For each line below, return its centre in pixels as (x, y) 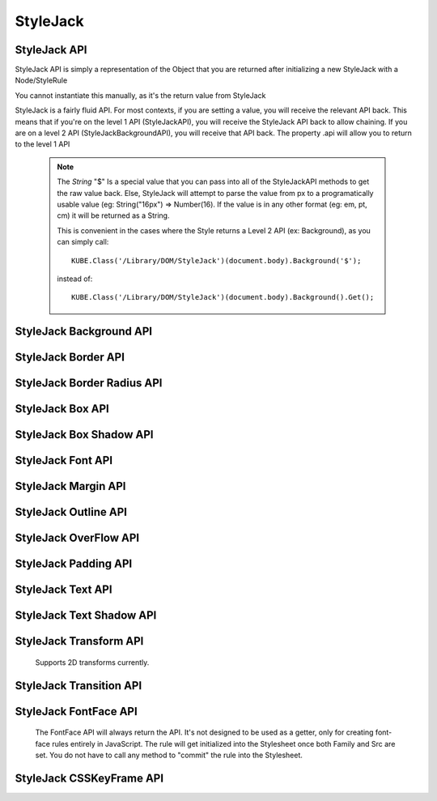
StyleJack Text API (64, 590)
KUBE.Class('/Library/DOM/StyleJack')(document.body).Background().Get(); (223, 297)
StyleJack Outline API (71, 512)
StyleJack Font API (64, 460)
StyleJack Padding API (74, 564)
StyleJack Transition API (78, 686)
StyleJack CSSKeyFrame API (89, 778)
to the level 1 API (42, 144)
